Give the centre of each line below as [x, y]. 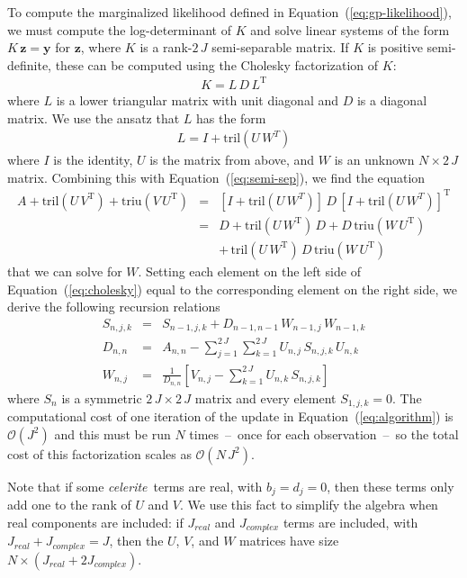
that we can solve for [65, 271]
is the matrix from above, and [232, 160]
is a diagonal [392, 99]
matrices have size [289, 541]
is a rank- [166, 47]
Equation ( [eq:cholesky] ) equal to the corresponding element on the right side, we [232, 289]
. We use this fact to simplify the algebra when [309, 505]
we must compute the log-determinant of [119, 29]
